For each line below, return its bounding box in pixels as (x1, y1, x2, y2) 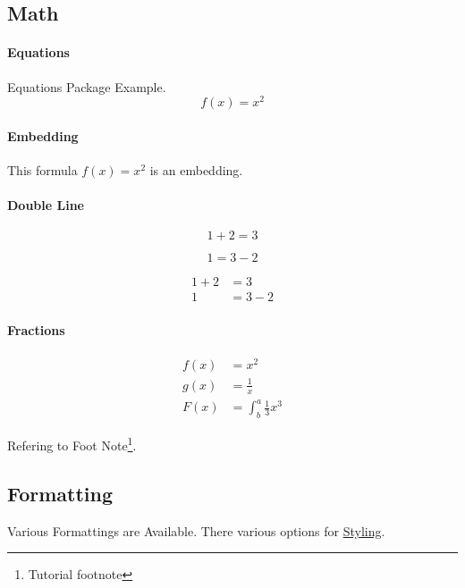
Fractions (7, 321, 65, 340)
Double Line (7, 196, 84, 214)
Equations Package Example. (7, 77, 166, 96)
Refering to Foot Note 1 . (7, 433, 137, 454)
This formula (7, 161, 78, 180)
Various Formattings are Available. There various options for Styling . (7, 521, 385, 540)
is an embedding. (149, 161, 243, 180)
